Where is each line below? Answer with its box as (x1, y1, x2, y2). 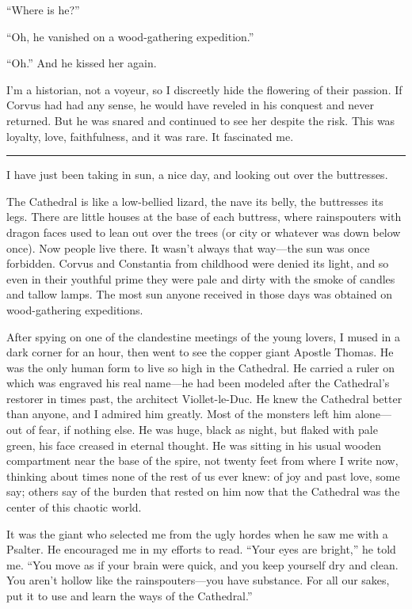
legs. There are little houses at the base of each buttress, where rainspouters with (6, 208, 402, 225)
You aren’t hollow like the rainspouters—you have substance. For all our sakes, (6, 572, 390, 588)
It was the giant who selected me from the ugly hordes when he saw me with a (6, 525, 388, 542)
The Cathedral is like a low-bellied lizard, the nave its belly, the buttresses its (6, 192, 383, 209)
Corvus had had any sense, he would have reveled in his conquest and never (6, 97, 375, 113)
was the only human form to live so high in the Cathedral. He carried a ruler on (6, 359, 395, 375)
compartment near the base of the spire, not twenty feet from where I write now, (6, 452, 399, 469)
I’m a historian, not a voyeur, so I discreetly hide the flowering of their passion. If (6, 81, 402, 97)
